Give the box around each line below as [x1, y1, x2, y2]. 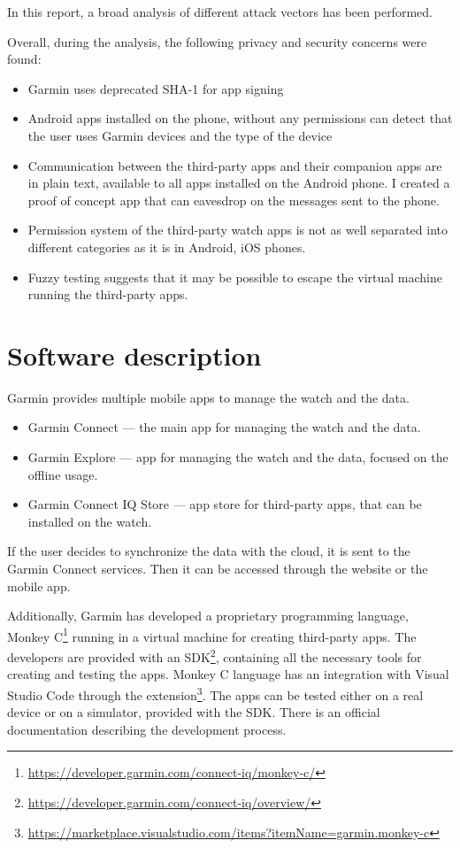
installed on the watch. [27, 512, 152, 530]
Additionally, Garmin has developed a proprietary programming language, [7, 606, 409, 625]
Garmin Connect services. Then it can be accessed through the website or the [7, 559, 428, 577]
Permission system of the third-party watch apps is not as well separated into [27, 220, 448, 239]
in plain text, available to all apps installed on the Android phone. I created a [27, 173, 450, 192]
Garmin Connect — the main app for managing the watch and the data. [27, 418, 421, 436]
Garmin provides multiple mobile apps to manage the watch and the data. [7, 388, 410, 406]
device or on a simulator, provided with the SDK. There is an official [7, 703, 380, 721]
